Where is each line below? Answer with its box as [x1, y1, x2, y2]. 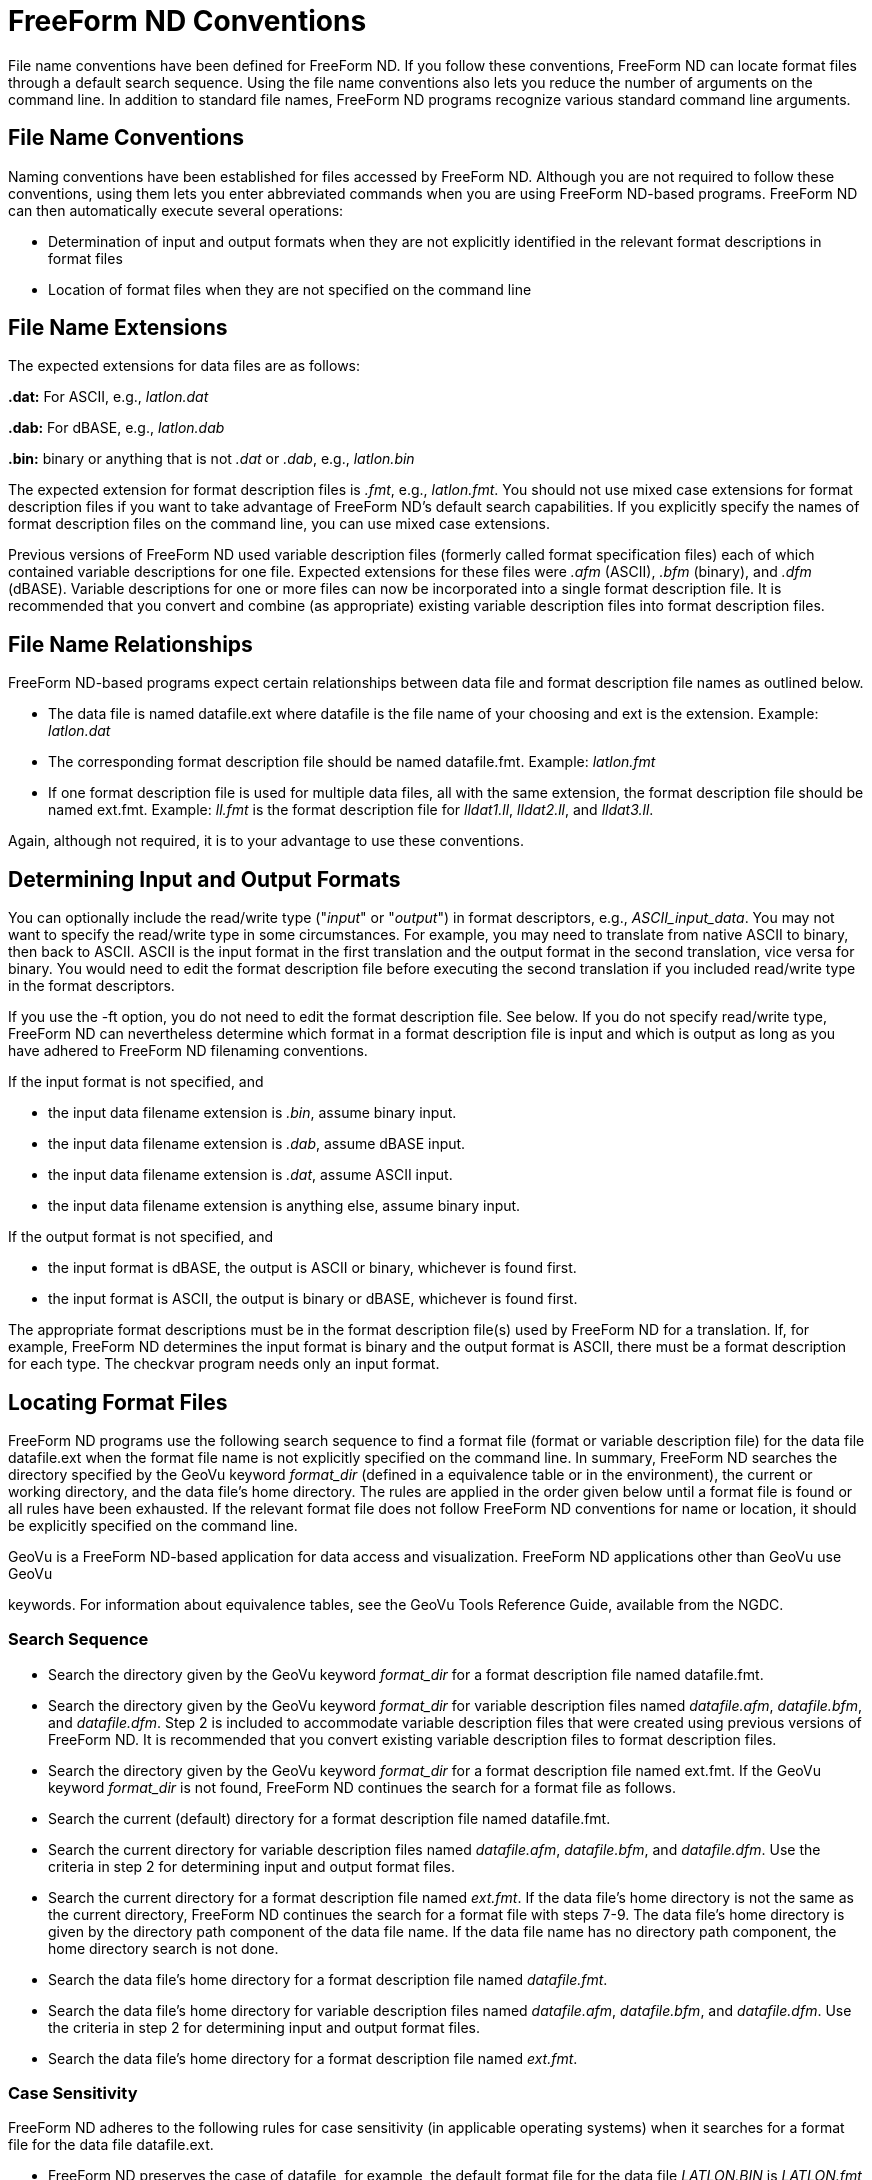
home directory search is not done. [48, 1939, 279, 1957]
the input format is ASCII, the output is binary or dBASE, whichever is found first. [48, 1290, 578, 1308]
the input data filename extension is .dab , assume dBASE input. [48, 1135, 466, 1153]
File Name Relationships [8, 631, 253, 657]
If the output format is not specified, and [8, 1228, 274, 1246]
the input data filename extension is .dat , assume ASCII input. [48, 1166, 453, 1184]
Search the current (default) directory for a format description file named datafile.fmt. [48, 1809, 611, 1827]
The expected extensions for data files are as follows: [8, 357, 361, 375]
